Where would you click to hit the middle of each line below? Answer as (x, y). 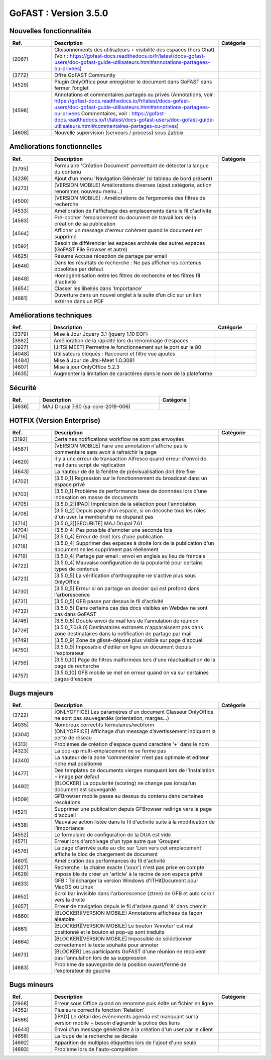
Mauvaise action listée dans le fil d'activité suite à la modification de (135, 822)
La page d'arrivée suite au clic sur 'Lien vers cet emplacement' (129, 848)
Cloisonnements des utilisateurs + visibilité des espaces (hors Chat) (134, 50)
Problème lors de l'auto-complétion (96, 1049)
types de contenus (77, 569)
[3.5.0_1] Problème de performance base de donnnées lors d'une (131, 491)
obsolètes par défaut (79, 269)
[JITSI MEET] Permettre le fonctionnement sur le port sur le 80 (127, 347)
